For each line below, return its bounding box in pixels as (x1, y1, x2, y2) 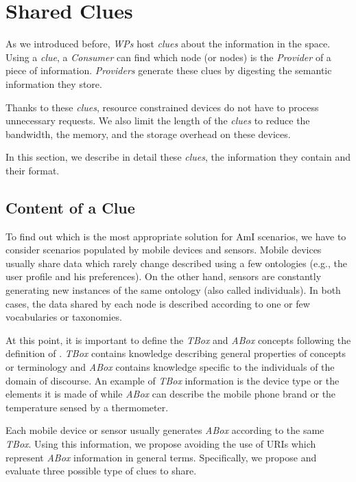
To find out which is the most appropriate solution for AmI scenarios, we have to (5, 229, 346, 243)
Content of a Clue (5, 196, 135, 218)
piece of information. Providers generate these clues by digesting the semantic (5, 63, 332, 78)
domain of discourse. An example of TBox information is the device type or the (5, 373, 340, 387)
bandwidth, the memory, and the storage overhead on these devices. (5, 126, 291, 141)
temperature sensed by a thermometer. (5, 400, 169, 414)
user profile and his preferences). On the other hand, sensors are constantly (5, 269, 322, 284)
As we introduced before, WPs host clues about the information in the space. (5, 36, 331, 51)
